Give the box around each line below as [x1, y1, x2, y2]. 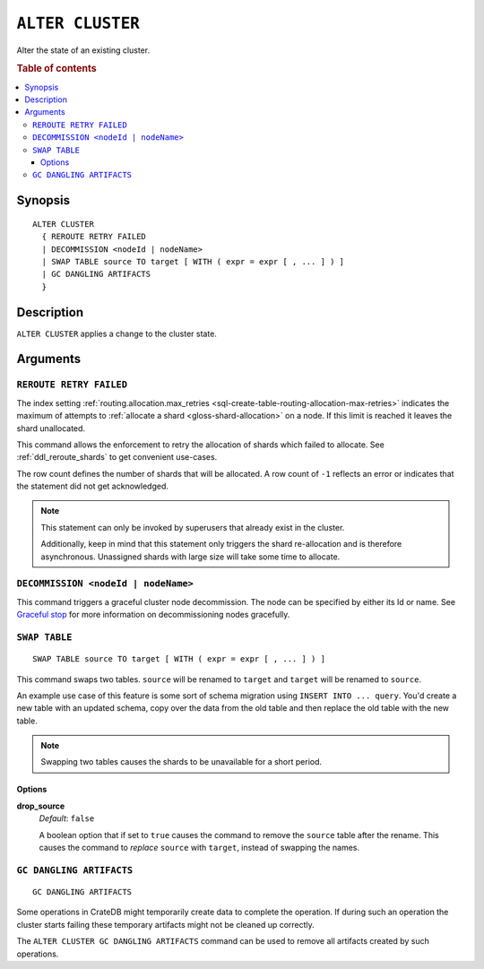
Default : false [39, 813, 95, 824]
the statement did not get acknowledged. [16, 480, 169, 492]
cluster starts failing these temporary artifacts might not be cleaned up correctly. [16, 919, 315, 930]
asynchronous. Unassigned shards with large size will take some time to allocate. [40, 551, 341, 562]
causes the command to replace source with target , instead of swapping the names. [39, 843, 360, 853]
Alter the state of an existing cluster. [16, 45, 151, 56]
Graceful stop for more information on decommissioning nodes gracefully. [16, 610, 290, 620]
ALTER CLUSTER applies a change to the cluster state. [16, 328, 217, 339]
